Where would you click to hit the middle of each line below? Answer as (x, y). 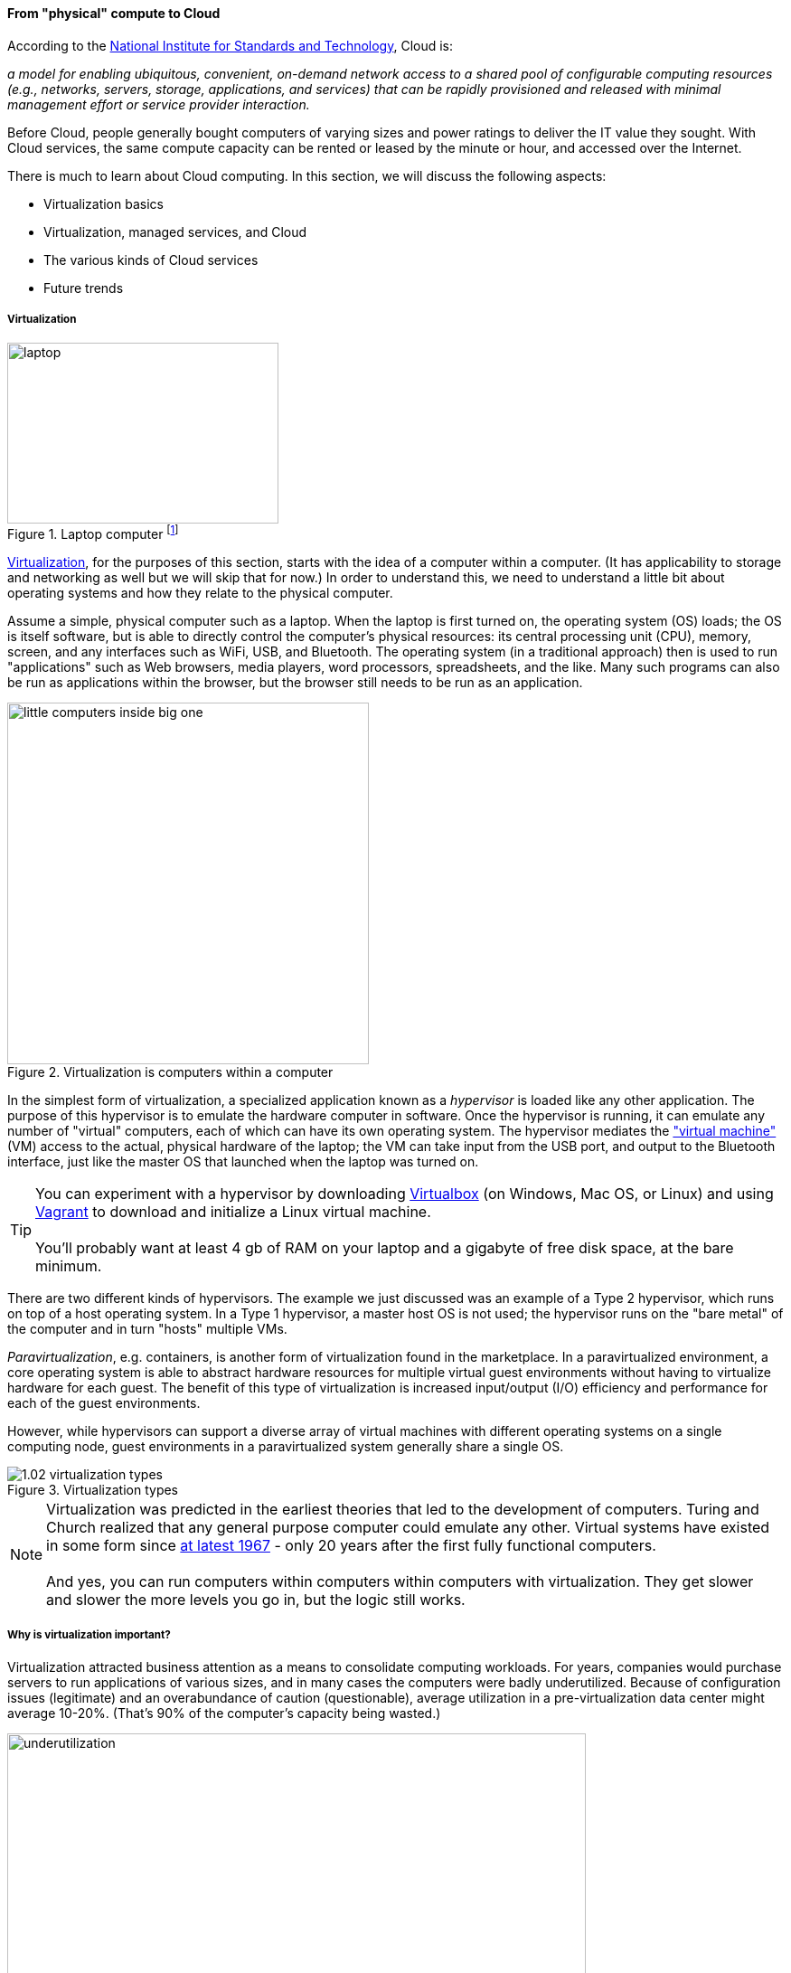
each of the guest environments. (104, 1403)
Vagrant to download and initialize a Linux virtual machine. (233, 1212)
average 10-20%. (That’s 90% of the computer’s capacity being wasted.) (224, 1713)
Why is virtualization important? (89, 1635)
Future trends (84, 288)
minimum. (69, 1266)
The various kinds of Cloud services (151, 260)
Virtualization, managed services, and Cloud (175, 231)
